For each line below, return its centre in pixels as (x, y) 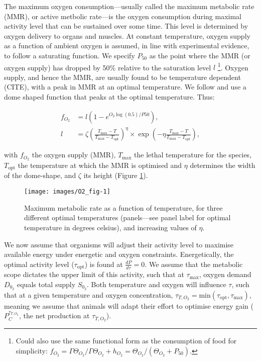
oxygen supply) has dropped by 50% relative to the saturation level (108, 67)
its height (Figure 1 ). (116, 175)
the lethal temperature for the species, (193, 155)
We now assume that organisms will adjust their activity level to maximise (119, 244)
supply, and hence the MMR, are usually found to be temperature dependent (122, 77)
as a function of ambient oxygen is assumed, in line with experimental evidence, (127, 46)
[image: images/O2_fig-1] (67, 192)
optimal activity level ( (39, 264)
